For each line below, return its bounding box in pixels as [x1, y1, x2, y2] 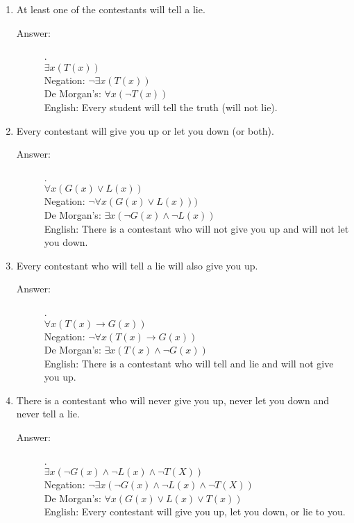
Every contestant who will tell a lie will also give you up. [16, 258, 258, 272]
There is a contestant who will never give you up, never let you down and [16, 392, 329, 407]
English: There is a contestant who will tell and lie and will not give [44, 356, 334, 370]
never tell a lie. [16, 406, 80, 421]
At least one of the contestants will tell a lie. [16, 2, 205, 16]
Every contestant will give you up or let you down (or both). [16, 123, 274, 138]
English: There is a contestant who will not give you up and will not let [44, 221, 349, 235]
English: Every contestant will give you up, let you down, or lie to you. [44, 504, 346, 519]
